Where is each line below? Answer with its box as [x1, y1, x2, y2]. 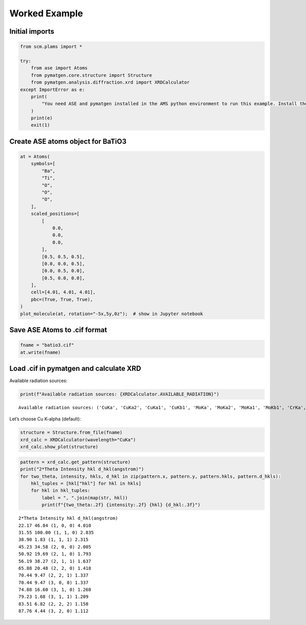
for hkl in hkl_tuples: [31, 488, 90, 493]
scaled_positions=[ [31, 211, 80, 217]
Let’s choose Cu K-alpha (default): [9, 416, 81, 422]
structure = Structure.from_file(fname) [20, 430, 122, 436]
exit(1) [31, 122, 50, 128]
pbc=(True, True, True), [31, 296, 93, 302]
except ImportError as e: [20, 87, 85, 92]
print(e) [31, 115, 53, 121]
